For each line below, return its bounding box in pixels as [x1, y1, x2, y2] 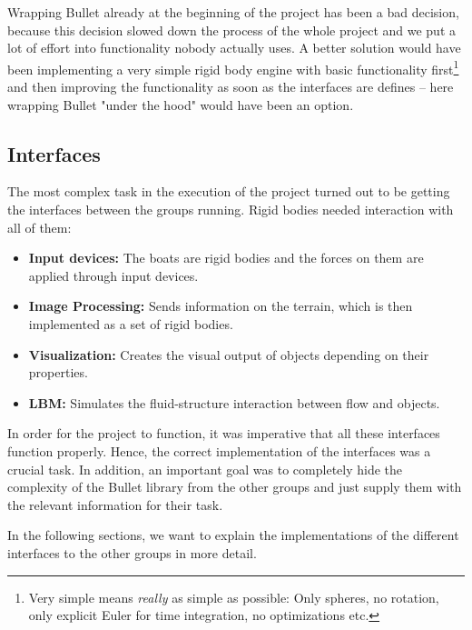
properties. [28, 363, 88, 382]
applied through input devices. [28, 265, 199, 285]
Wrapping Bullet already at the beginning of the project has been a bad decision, [7, 3, 459, 21]
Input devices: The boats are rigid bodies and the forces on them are [28, 248, 424, 267]
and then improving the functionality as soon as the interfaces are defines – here [7, 77, 454, 96]
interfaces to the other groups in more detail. [7, 543, 257, 562]
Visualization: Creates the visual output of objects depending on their [28, 345, 429, 364]
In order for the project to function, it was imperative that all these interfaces [7, 424, 440, 443]
